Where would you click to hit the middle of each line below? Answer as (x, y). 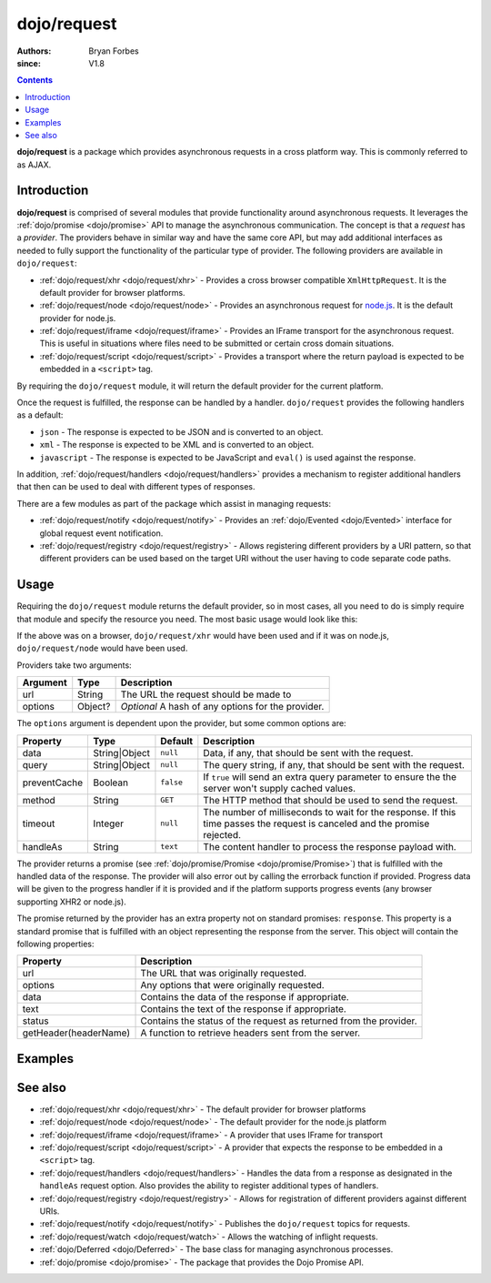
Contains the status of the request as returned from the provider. (279, 1021)
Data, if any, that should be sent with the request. (308, 753)
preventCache (53, 783)
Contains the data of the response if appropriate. (245, 997)
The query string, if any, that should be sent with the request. (334, 764)
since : (29, 63)
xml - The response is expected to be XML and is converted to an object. (177, 445)
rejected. (222, 834)
